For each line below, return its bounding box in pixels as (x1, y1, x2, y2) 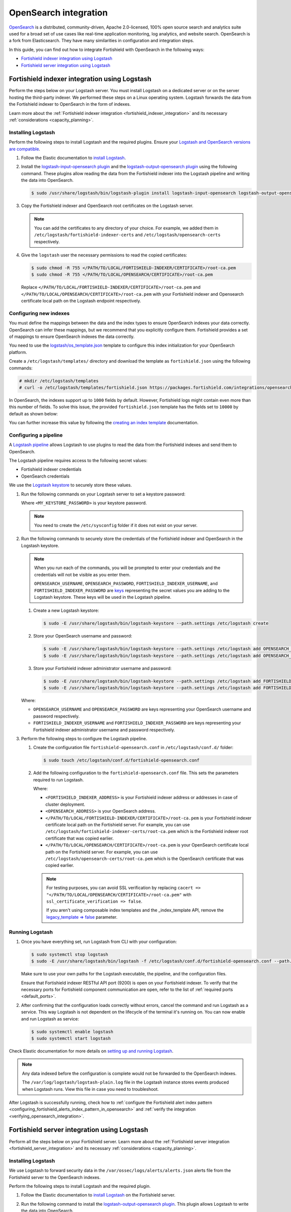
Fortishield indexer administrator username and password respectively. (33, 727, 176, 733)
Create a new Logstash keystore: (33, 607, 99, 613)
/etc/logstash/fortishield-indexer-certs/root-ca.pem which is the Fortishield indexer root (45, 829, 248, 834)
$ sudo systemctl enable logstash (31, 1029, 113, 1035)
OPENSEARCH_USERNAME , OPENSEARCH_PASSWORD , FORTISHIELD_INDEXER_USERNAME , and (34, 581, 218, 587)
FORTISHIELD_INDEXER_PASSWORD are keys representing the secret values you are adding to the (34, 587, 230, 593)
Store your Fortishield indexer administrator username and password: (33, 665, 172, 671)
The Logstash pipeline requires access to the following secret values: (9, 458, 148, 463)
